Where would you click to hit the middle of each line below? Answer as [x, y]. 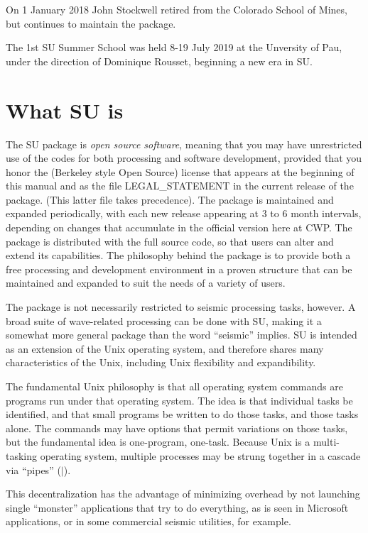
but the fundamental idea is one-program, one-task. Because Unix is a [158, 442]
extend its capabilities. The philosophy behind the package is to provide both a [178, 255]
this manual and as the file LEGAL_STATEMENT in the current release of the [180, 186]
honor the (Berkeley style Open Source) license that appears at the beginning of [180, 171]
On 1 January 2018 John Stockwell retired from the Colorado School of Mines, [177, 9]
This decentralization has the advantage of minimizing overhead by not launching [183, 494]
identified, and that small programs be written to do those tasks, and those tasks [182, 414]
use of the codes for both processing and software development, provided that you [184, 158]
